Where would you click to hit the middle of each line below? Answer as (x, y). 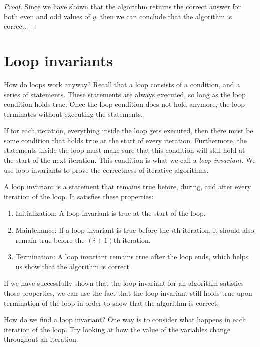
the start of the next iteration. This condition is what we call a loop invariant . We (130, 160)
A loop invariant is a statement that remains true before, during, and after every (128, 186)
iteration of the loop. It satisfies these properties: (79, 196)
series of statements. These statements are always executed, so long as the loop (125, 94)
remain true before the (50, 239)
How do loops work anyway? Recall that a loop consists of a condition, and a (122, 84)
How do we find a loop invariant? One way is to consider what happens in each (125, 319)
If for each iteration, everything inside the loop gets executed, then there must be (129, 131)
